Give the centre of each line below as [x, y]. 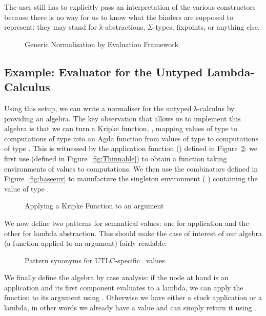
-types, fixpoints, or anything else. [206, 27]
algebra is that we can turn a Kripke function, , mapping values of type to [121, 128]
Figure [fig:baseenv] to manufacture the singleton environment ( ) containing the [131, 178]
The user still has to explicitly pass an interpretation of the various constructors [130, 7]
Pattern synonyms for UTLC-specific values [95, 260]
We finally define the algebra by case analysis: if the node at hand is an [116, 277]
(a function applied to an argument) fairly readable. [86, 243]
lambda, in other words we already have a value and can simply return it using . [130, 308]
